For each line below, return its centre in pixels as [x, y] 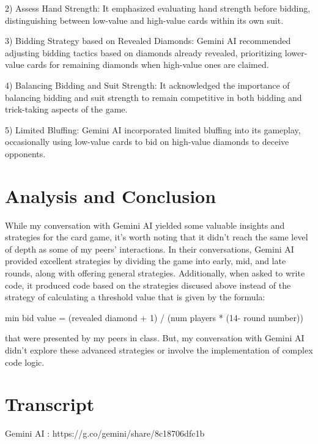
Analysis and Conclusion [111, 195]
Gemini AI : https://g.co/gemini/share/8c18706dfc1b [105, 433]
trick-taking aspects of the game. [66, 109]
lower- [296, 52]
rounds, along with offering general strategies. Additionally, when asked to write [155, 273]
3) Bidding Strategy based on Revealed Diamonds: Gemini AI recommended [148, 41]
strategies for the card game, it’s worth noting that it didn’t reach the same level [157, 237]
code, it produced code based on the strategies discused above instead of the [148, 285]
